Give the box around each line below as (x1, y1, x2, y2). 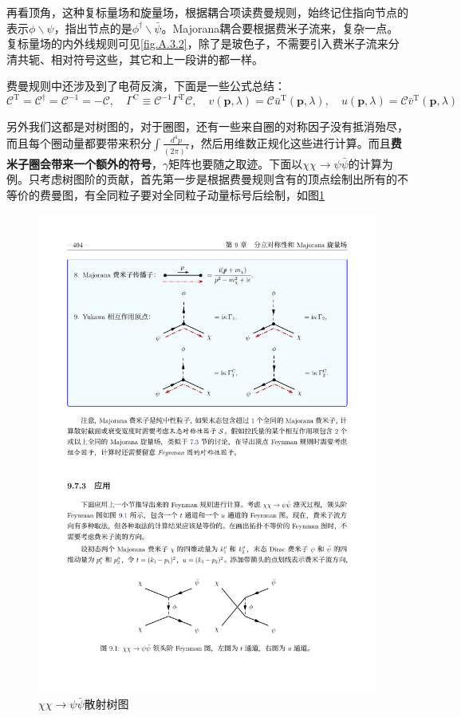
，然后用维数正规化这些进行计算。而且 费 (189, 134, 402, 151)
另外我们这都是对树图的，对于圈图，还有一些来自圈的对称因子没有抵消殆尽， (6, 118, 408, 135)
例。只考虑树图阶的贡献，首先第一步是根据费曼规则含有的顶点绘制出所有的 (6, 171, 397, 187)
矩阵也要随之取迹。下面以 (168, 155, 303, 171)
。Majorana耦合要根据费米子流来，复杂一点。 (161, 19, 399, 36)
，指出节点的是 (53, 19, 132, 36)
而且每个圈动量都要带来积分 (6, 134, 152, 151)
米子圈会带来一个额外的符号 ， (6, 155, 163, 171)
